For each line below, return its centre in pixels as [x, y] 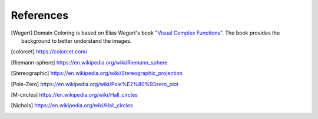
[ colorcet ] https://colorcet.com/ [49, 52]
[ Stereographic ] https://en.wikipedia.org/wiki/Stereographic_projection [97, 73]
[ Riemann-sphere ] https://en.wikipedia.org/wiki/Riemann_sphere [89, 62]
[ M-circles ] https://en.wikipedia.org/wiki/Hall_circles [74, 94]
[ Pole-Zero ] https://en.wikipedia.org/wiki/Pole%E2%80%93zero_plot [95, 84]
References [40, 15]
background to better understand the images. [77, 40]
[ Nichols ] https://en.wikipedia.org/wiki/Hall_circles [72, 106]
